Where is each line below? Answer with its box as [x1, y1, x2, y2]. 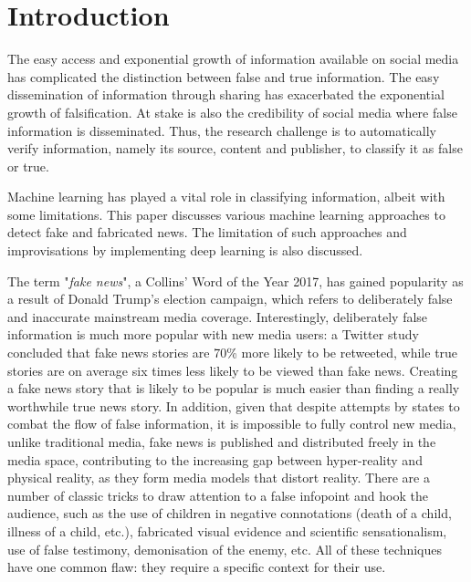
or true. [7, 156, 49, 175]
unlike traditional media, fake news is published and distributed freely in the [7, 432, 436, 451]
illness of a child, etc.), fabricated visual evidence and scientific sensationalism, [7, 521, 447, 540]
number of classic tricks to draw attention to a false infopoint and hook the [7, 485, 428, 504]
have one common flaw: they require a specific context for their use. [7, 557, 386, 577]
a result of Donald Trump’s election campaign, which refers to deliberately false [7, 289, 453, 308]
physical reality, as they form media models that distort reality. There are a [7, 468, 430, 487]
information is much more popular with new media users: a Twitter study [7, 325, 419, 344]
